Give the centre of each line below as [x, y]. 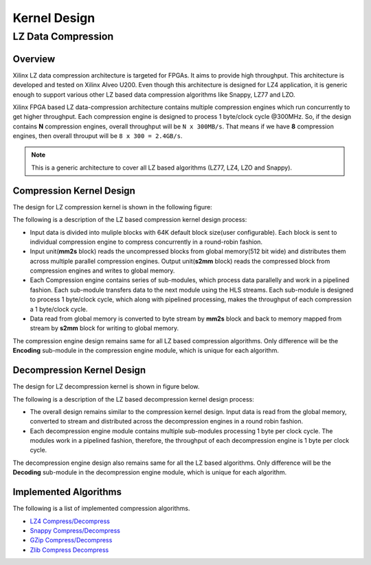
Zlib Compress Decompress [69, 550]
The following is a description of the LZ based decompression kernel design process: [133, 399]
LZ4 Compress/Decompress [70, 521]
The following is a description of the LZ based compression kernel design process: [130, 220]
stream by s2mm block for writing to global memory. [104, 328]
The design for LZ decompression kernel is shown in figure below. [106, 387]
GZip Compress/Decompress [71, 540]
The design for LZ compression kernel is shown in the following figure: [112, 207]
